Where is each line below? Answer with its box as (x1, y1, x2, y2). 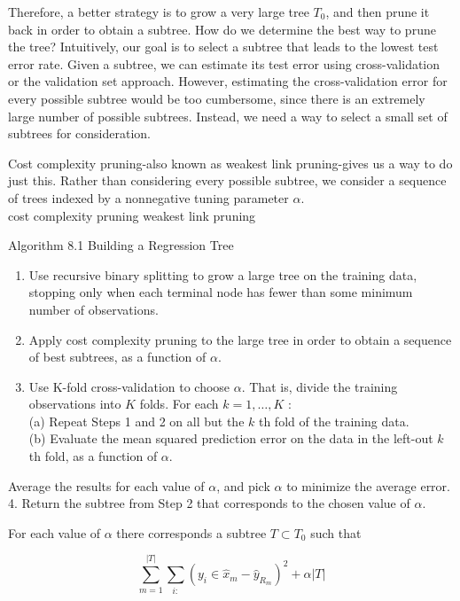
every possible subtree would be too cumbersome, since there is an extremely (8, 89, 425, 107)
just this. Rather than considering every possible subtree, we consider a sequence (8, 171, 447, 190)
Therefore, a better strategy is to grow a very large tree (8, 3, 309, 20)
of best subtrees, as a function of (28, 347, 207, 366)
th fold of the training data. (258, 411, 409, 430)
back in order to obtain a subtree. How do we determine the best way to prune (8, 20, 436, 38)
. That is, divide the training (241, 377, 398, 395)
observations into (28, 394, 121, 413)
